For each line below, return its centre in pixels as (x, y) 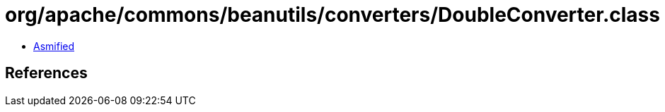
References (46, 73)
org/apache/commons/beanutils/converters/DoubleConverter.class (332, 15)
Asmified (54, 46)
